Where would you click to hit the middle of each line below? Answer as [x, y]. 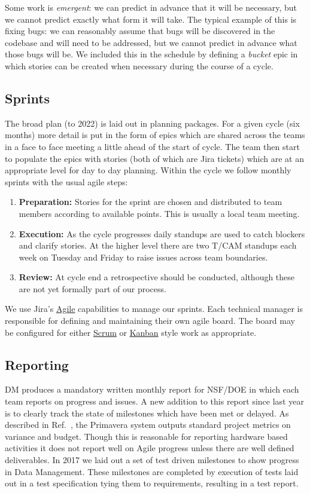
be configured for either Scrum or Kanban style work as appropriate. [131, 332]
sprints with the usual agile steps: [66, 181]
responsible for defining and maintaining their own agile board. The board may [150, 321]
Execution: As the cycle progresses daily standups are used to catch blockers [162, 233]
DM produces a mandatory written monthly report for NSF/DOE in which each [152, 389]
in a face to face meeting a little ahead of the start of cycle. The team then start [152, 146]
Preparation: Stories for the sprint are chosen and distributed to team [151, 202]
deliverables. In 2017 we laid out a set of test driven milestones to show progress [152, 460]
